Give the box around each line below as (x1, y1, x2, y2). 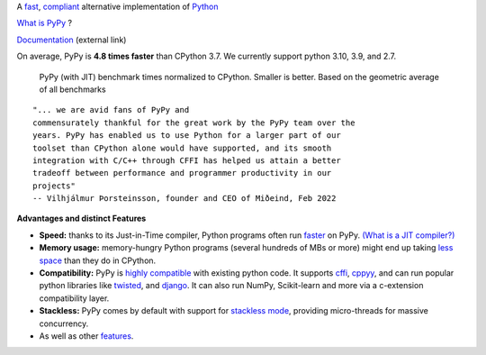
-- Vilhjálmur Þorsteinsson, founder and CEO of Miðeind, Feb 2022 (32, 194, 337, 204)
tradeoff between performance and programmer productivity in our (32, 168, 332, 178)
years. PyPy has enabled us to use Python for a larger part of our (32, 131, 341, 141)
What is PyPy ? (16, 18, 72, 29)
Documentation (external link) (16, 34, 127, 45)
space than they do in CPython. (39, 255, 157, 266)
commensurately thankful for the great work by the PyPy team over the (32, 117, 355, 128)
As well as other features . (39, 330, 134, 341)
